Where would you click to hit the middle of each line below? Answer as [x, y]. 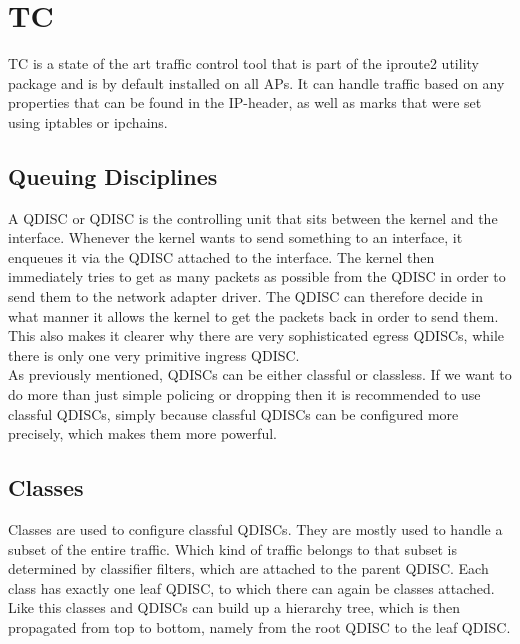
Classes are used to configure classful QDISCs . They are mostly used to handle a [255, 529]
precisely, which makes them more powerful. [142, 433]
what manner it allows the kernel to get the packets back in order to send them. [253, 315]
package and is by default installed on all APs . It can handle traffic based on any [256, 82]
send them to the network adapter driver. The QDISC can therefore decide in [245, 296]
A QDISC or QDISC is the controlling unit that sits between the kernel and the [253, 217]
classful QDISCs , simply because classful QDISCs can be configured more [233, 413]
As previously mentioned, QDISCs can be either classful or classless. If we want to [260, 374]
